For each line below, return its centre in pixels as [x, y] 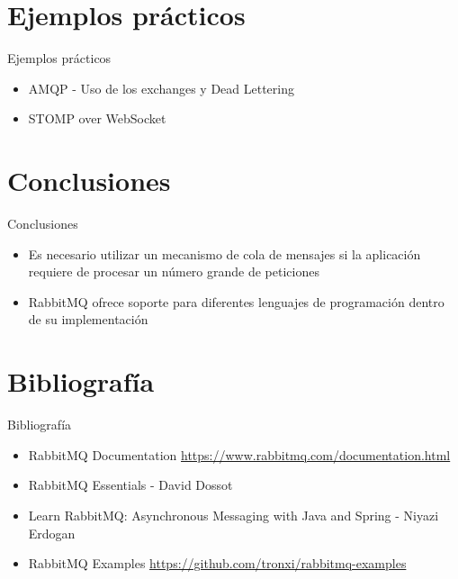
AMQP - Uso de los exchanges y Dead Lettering [161, 88]
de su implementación [88, 319]
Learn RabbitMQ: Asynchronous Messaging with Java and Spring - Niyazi [233, 515]
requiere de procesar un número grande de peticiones [174, 271]
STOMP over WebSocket [97, 118]
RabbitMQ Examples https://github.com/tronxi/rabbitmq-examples [217, 563]
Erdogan [52, 533]
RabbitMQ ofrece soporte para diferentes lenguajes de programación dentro [236, 301]
